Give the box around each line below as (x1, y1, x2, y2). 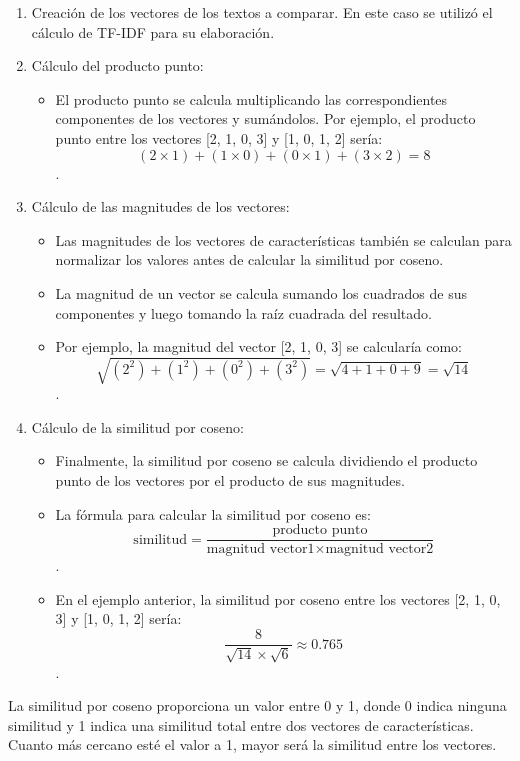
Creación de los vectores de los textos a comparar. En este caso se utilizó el (31, 2, 493, 22)
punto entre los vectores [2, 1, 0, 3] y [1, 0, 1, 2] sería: (55, 127, 383, 148)
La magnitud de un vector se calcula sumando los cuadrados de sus (55, 282, 467, 303)
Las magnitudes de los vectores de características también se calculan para (55, 229, 512, 250)
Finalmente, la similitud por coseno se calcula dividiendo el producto (55, 450, 478, 471)
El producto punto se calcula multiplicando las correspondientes (55, 88, 448, 109)
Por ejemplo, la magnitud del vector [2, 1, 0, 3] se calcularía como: (55, 336, 462, 357)
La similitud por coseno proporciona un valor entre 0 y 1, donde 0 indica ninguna (8, 695, 507, 716)
